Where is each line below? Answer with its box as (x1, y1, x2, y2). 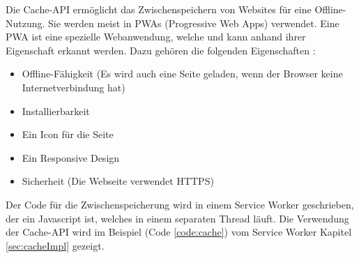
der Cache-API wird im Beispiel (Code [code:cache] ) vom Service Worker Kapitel (6, 225, 352, 239)
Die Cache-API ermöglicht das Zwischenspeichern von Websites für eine (6, 2, 312, 16)
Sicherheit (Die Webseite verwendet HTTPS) (22, 174, 214, 188)
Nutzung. (6, 15, 45, 30)
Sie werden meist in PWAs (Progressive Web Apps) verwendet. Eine (48, 15, 339, 30)
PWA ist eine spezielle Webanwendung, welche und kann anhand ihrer (6, 29, 306, 44)
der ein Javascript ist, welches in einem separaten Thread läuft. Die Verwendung (6, 211, 349, 225)
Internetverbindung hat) (22, 79, 125, 94)
